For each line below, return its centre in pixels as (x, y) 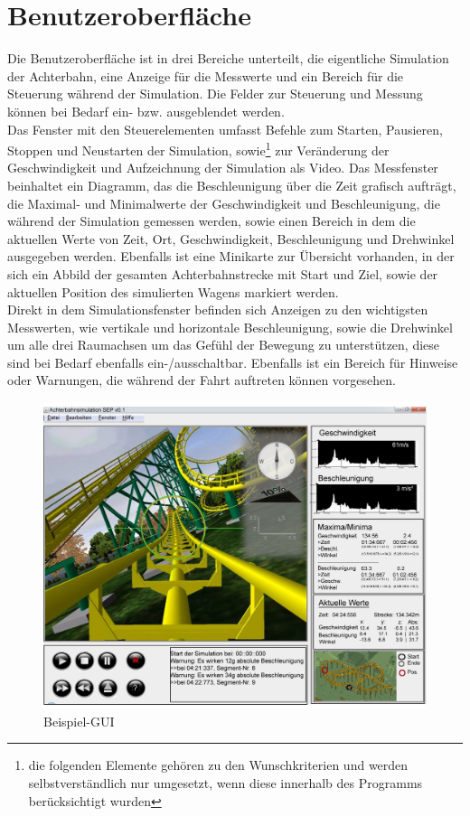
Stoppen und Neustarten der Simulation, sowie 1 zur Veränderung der (198, 149)
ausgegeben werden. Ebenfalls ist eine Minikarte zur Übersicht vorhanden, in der (231, 256)
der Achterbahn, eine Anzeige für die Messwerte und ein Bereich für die (206, 75)
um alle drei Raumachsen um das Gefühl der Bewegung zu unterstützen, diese (224, 345)
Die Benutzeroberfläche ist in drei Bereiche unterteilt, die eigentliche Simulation (228, 58)
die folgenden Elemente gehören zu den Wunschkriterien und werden (218, 765)
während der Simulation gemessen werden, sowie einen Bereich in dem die (211, 221)
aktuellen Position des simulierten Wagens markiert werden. (173, 291)
